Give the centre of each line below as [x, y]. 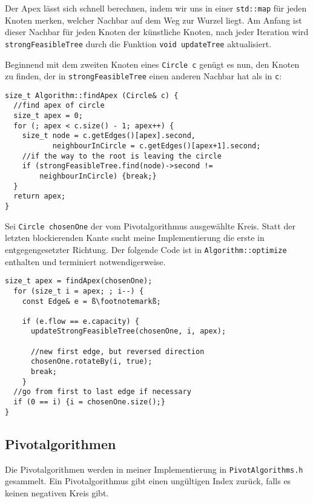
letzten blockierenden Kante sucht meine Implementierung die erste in [135, 238]
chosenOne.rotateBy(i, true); [91, 362]
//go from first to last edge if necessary [102, 392]
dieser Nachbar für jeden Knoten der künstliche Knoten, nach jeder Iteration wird [157, 32]
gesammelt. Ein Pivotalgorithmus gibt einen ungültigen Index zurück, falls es [148, 481]
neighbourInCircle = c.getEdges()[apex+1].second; [156, 146]
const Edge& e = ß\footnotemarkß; [91, 301]
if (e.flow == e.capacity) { [81, 321]
